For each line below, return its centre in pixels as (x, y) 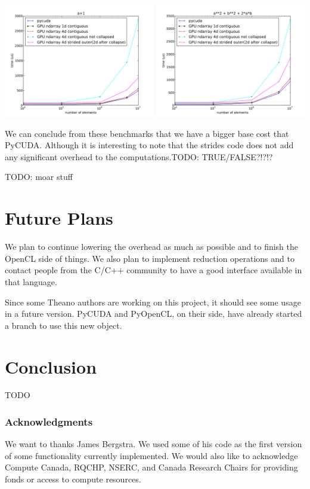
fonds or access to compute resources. (73, 479)
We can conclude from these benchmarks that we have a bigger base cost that (147, 133)
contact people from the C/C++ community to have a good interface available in (154, 270)
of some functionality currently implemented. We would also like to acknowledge (151, 455)
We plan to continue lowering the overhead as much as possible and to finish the (151, 247)
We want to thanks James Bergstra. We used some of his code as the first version (154, 444)
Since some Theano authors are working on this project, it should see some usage (153, 302)
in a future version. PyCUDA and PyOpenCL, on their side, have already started (154, 314)
